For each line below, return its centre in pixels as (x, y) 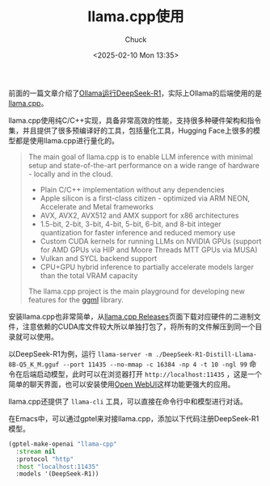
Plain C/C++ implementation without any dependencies (132, 189)
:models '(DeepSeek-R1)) (57, 474)
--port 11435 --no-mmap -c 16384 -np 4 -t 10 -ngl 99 (155, 365)
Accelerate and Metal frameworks (97, 206)
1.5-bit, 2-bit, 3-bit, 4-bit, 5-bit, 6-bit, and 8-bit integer (131, 224)
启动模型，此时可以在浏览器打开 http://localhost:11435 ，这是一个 (149, 374)
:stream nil (36, 451)
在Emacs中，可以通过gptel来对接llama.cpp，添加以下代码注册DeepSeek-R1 (134, 418)
